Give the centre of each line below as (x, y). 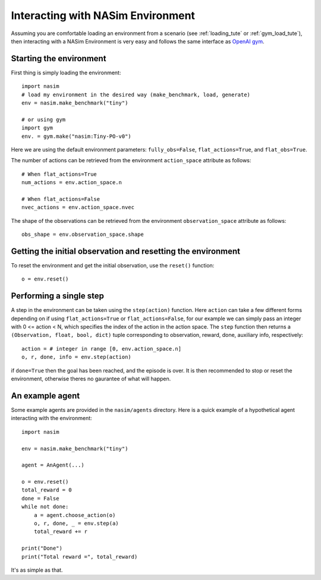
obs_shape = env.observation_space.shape (83, 234)
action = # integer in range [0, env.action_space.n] (101, 349)
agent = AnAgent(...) (53, 465)
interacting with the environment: (51, 418)
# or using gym (44, 119)
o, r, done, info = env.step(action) (77, 357)
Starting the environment (59, 59)
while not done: (45, 507)
